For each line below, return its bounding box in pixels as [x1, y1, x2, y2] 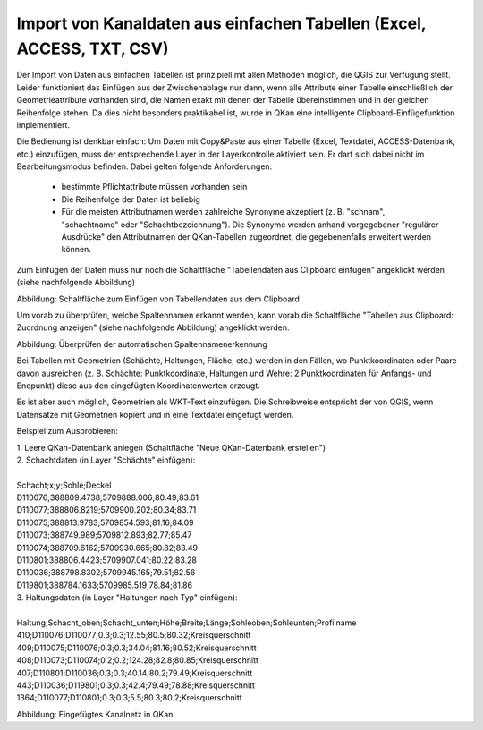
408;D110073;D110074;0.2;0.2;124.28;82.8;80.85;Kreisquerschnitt [16, 655, 259, 666]
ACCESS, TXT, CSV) [16, 38, 169, 58]
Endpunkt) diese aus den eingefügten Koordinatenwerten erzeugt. [16, 380, 261, 391]
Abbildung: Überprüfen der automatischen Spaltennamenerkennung [16, 338, 267, 349]
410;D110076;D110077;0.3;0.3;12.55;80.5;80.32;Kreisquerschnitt [16, 630, 251, 641]
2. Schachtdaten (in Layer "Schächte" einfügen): [16, 454, 196, 465]
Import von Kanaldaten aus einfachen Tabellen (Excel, [16, 13, 427, 33]
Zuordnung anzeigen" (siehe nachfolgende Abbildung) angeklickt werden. [16, 322, 290, 333]
